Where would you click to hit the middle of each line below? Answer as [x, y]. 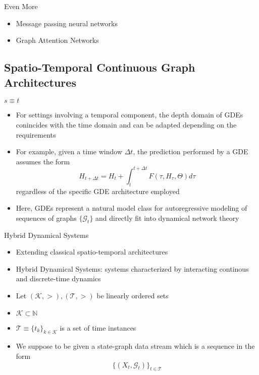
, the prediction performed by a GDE [191, 151]
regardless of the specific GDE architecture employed [98, 191]
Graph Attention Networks [57, 40]
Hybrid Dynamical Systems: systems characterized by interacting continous [132, 268]
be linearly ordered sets [133, 295]
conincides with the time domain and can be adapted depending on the [126, 124]
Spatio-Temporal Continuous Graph [100, 67]
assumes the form [43, 161]
